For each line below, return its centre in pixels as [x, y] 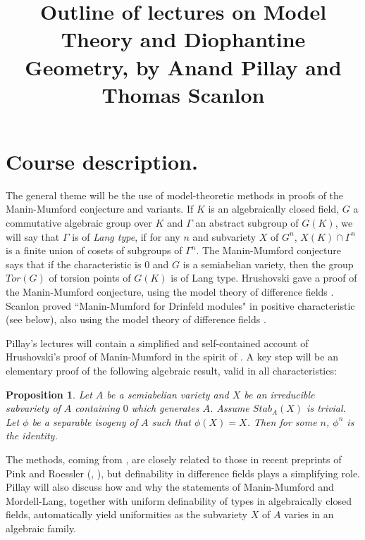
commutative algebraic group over [79, 223]
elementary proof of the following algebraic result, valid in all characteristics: [171, 370]
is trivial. [326, 408]
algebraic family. [41, 528]
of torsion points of [90, 278]
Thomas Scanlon [183, 94]
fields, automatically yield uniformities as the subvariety [127, 514]
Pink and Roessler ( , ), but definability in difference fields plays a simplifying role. [183, 473]
